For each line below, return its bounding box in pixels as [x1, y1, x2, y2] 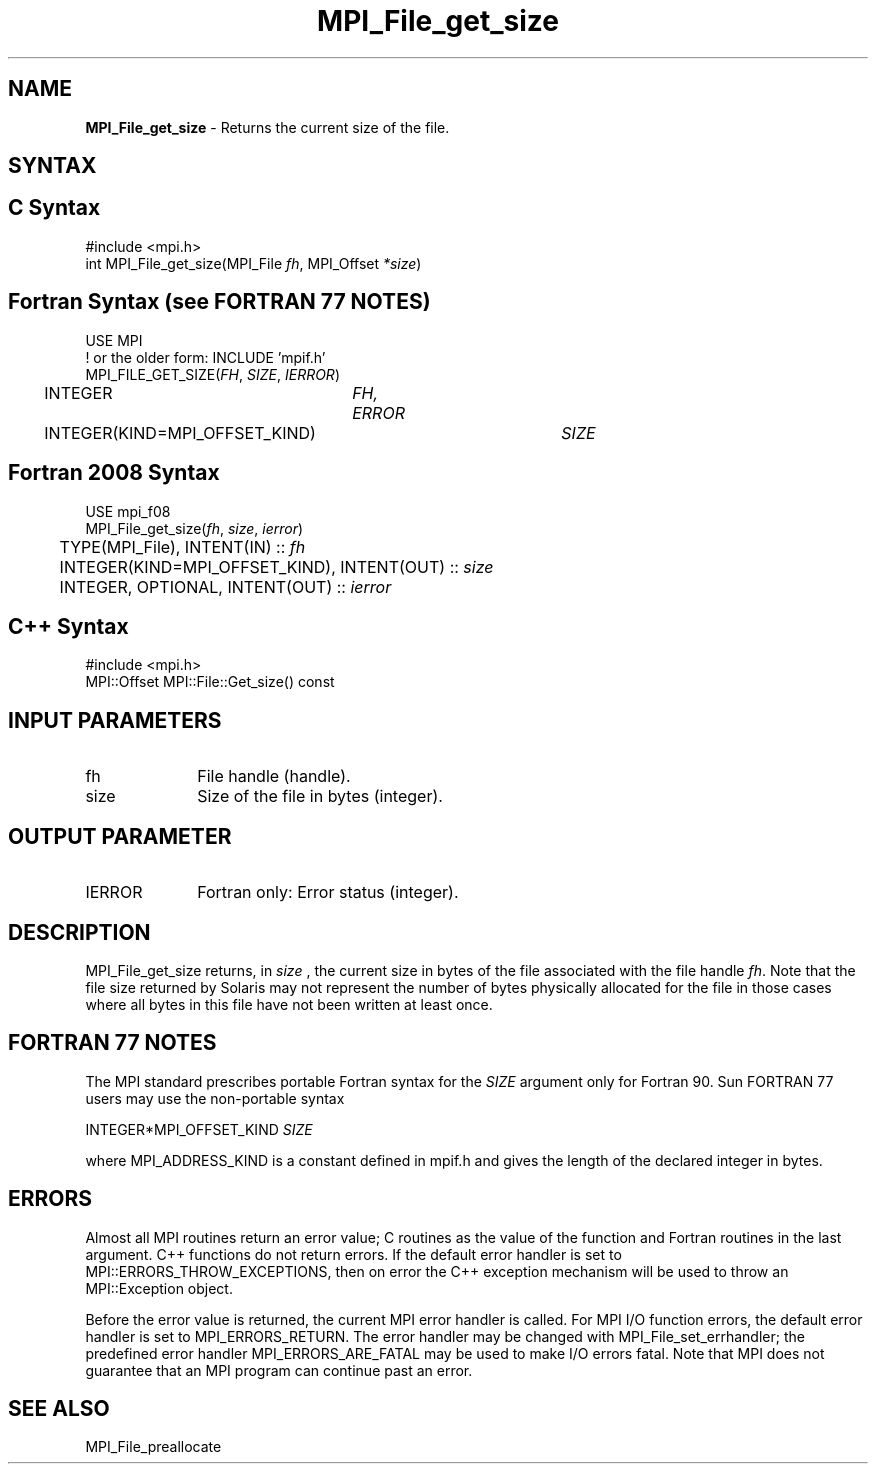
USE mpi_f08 [85, 502, 171, 520]
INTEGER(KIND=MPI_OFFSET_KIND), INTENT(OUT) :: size [59, 556, 494, 577]
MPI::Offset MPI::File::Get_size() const [85, 673, 335, 691]
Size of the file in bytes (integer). [197, 786, 443, 807]
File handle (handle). [197, 766, 351, 787]
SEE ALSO [8, 1396, 110, 1422]
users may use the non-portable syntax [85, 1089, 345, 1107]
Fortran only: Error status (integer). [197, 882, 459, 903]
